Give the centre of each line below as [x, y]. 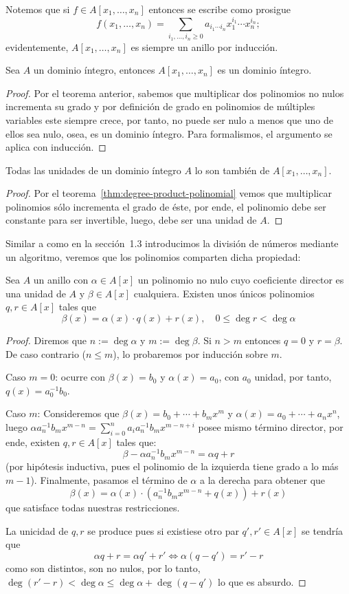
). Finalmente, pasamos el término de [109, 479]
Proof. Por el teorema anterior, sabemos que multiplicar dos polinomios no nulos [175, 93]
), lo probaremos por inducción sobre [190, 353]
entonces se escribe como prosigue [219, 9]
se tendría [323, 530]
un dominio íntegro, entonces [94, 70]
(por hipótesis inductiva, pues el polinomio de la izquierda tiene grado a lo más [172, 466]
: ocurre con [80, 377]
